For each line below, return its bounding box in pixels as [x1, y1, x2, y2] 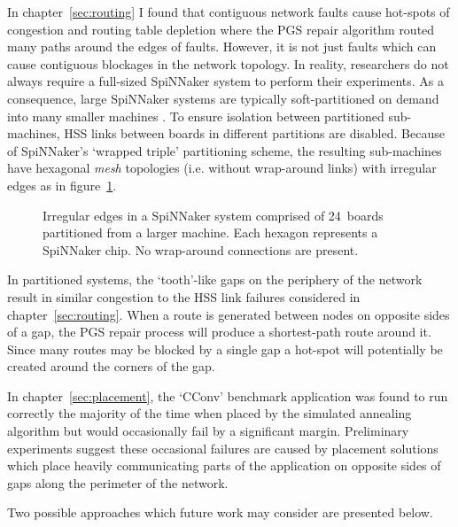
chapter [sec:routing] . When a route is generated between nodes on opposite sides [7, 305, 450, 323]
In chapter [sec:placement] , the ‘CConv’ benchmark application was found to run [7, 386, 448, 405]
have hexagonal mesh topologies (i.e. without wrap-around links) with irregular [7, 159, 437, 177]
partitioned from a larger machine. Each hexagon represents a [43, 223, 378, 242]
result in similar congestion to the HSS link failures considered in [7, 287, 361, 306]
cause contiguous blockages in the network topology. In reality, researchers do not [7, 54, 449, 73]
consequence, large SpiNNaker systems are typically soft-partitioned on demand [7, 89, 439, 107]
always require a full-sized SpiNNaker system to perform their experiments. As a [7, 72, 445, 90]
